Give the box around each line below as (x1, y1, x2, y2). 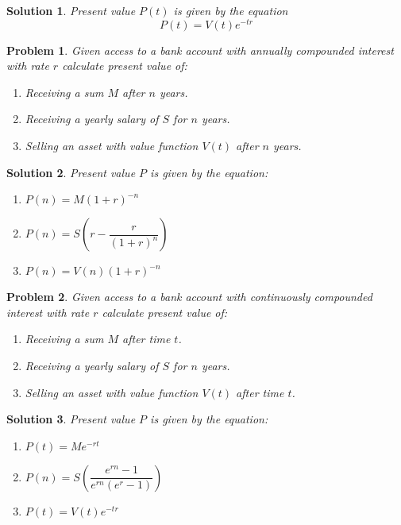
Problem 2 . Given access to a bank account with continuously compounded (6, 288, 372, 305)
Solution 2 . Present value (6, 164, 136, 180)
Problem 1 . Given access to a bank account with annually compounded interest (6, 41, 394, 58)
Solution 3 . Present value (6, 411, 136, 427)
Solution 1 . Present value (6, 2, 136, 18)
